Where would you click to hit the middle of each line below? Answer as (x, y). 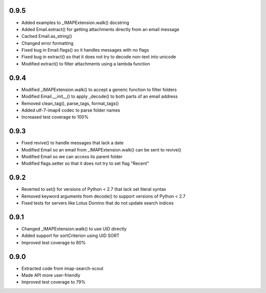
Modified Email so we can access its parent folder (72, 157)
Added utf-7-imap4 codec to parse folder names (71, 110)
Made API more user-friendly (51, 275)
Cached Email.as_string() (47, 36)
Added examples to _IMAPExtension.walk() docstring (75, 23)
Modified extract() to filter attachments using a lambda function (86, 63)
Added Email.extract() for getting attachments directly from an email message (100, 29)
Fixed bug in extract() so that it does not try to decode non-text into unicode (99, 57)
